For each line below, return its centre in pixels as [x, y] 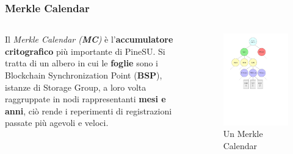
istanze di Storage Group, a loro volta [76, 87]
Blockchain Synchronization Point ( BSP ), [84, 75]
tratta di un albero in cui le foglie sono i [82, 63]
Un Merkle [243, 134]
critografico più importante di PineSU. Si [85, 51]
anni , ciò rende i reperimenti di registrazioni [89, 110]
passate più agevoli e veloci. [57, 123]
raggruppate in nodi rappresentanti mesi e [85, 99]
